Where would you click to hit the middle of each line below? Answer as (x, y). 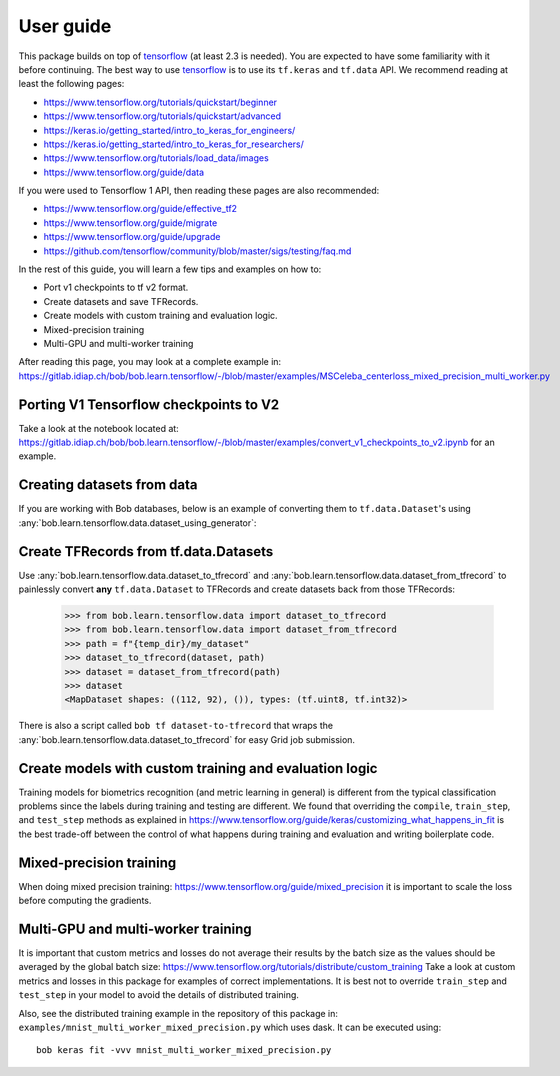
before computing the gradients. (85, 901)
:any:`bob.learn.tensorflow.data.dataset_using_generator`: (137, 522)
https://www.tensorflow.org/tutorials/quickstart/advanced (162, 116)
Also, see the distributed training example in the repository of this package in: (178, 1013)
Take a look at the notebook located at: (98, 428)
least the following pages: (71, 84)
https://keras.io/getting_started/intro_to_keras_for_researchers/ (174, 144)
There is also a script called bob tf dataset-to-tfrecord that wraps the (176, 726)
